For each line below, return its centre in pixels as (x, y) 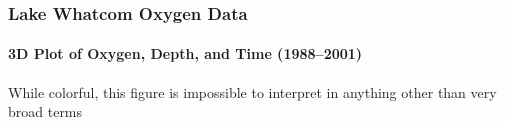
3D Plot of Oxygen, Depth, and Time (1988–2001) (185, 53)
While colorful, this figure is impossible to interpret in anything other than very (252, 91)
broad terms (45, 111)
